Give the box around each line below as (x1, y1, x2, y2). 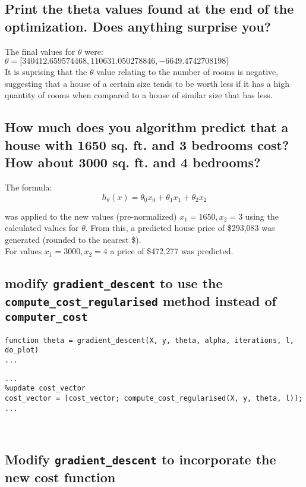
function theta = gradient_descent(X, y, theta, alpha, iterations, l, (5, 336, 294, 345)
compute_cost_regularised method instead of (5, 292, 276, 310)
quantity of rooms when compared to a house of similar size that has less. (5, 89, 273, 101)
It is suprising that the (5, 65, 87, 78)
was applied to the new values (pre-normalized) (5, 210, 177, 222)
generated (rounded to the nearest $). (5, 233, 141, 245)
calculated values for (5, 221, 79, 234)
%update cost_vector (5, 384, 86, 393)
